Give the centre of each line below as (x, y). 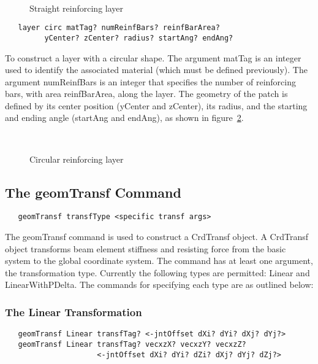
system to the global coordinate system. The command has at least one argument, (159, 261)
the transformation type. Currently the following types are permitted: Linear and (157, 272)
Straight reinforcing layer (77, 8)
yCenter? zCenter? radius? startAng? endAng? (139, 38)
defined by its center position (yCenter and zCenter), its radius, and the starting (156, 105)
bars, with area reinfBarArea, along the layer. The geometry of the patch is (146, 94)
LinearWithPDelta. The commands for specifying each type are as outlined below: (159, 285)
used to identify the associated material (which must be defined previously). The (156, 70)
